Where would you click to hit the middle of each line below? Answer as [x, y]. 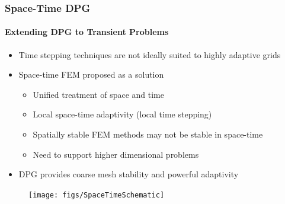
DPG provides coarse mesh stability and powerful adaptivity [129, 174]
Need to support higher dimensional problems [116, 154]
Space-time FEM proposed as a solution [91, 74]
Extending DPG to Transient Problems [87, 32]
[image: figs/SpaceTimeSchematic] [97, 195]
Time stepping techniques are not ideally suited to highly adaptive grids [150, 54]
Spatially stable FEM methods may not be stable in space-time [148, 134]
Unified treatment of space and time [98, 94]
